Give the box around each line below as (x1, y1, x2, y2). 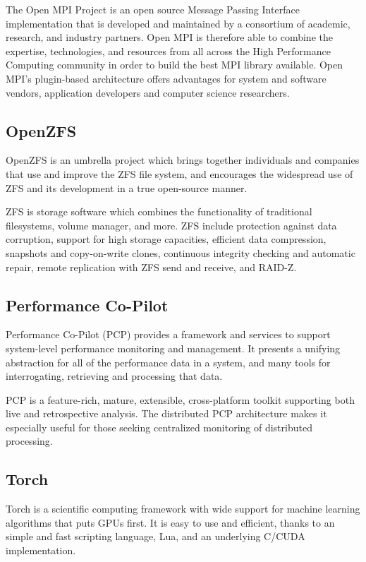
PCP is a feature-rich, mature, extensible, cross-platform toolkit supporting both (6, 392, 355, 407)
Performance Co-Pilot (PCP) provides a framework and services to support (6, 327, 331, 342)
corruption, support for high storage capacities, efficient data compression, (6, 232, 327, 246)
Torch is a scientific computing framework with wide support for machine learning (6, 501, 360, 516)
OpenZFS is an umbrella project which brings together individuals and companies (6, 153, 360, 167)
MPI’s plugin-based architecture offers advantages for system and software (6, 71, 327, 85)
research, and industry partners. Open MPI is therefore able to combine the (6, 30, 333, 44)
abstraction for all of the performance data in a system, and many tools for (6, 354, 331, 369)
